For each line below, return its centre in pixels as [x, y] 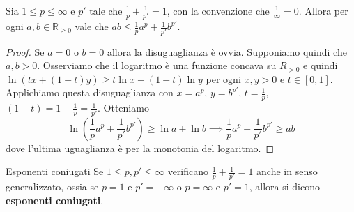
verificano [188, 171]
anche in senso [287, 171]
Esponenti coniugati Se [55, 171]
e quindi [321, 65]
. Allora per [323, 10]
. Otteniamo [123, 108]
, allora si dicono [284, 187]
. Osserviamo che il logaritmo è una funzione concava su [157, 65]
